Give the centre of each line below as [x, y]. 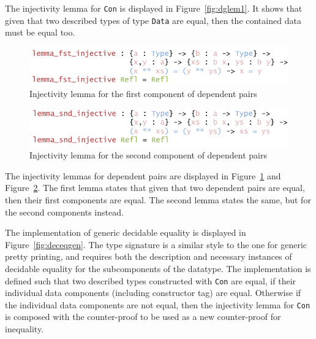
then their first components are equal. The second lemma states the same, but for [158, 199]
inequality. [24, 329]
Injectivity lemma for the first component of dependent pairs [143, 93]
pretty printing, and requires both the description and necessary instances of [149, 256]
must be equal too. [40, 32]
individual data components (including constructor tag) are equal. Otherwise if [153, 293]
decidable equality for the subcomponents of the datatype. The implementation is [158, 268]
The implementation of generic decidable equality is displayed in [126, 232]
